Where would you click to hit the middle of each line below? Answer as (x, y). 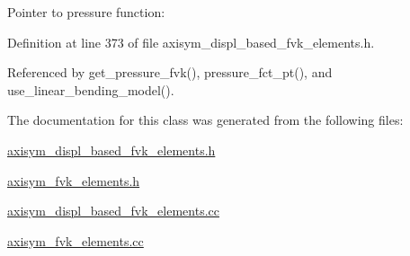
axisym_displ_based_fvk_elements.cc (113, 211)
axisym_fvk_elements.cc (76, 240)
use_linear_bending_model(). (91, 89)
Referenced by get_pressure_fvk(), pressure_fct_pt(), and (170, 72)
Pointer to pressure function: (86, 12)
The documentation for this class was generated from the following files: (205, 120)
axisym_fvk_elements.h (74, 180)
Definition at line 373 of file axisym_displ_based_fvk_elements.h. (191, 42)
